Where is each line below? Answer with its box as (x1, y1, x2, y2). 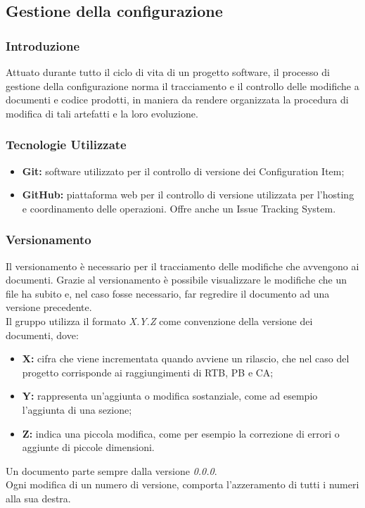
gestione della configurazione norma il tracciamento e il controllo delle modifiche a (6, 78, 359, 93)
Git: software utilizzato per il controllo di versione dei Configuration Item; (22, 163, 345, 178)
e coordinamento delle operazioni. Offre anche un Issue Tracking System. (22, 201, 336, 215)
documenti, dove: (6, 327, 79, 342)
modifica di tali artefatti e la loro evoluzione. (6, 106, 198, 120)
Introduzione (6, 37, 80, 54)
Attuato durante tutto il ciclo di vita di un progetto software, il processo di (6, 65, 330, 79)
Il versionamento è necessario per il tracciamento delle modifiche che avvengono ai (6, 258, 359, 273)
